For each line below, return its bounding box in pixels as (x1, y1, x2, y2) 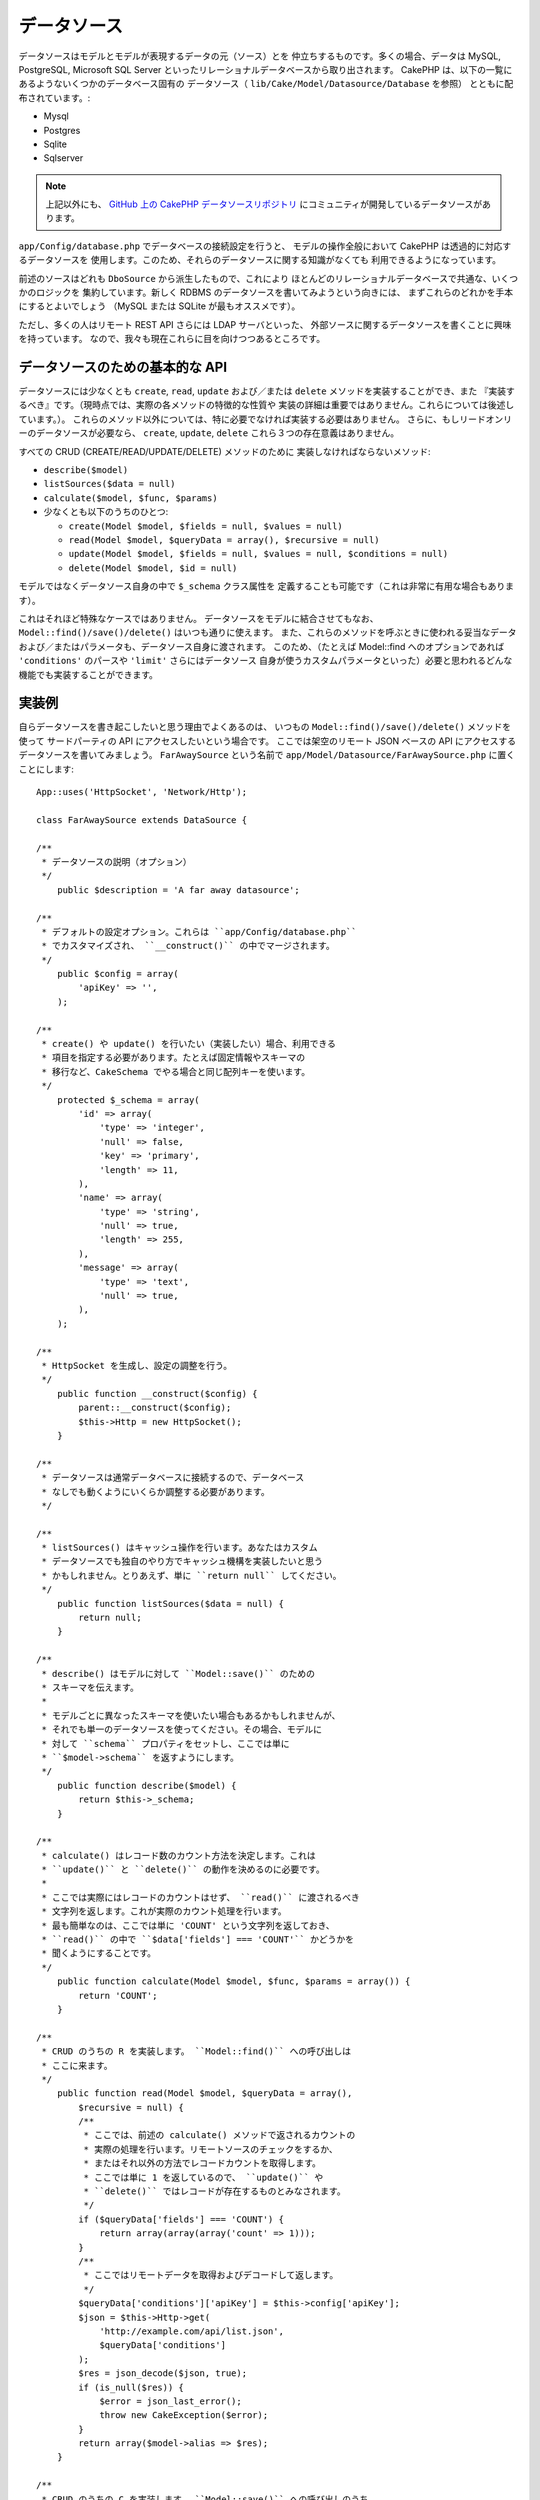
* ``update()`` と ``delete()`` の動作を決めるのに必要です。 (41, 1864, 325, 1875)
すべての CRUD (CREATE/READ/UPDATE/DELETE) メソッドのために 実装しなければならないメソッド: (18, 445, 431, 457)
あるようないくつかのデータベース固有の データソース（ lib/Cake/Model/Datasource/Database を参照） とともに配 (18, 78, 514, 90)
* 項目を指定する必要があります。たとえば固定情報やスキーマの (41, 1052, 305, 1064)
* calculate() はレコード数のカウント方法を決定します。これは (41, 1850, 317, 1861)
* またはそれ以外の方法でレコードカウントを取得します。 (83, 2158, 322, 2169)
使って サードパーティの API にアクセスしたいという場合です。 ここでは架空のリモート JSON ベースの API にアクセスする (18, 735, 517, 747)
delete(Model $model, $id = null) (68, 562, 238, 574)
